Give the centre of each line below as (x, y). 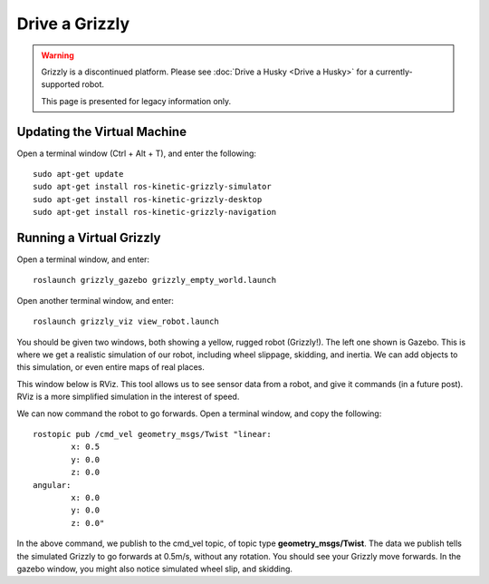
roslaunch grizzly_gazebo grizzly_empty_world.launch (154, 280)
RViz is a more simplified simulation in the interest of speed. (128, 397)
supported (61, 84)
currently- (394, 72)
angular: (52, 485)
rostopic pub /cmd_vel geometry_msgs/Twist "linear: (152, 434)
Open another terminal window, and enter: (95, 300)
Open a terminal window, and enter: (83, 259)
